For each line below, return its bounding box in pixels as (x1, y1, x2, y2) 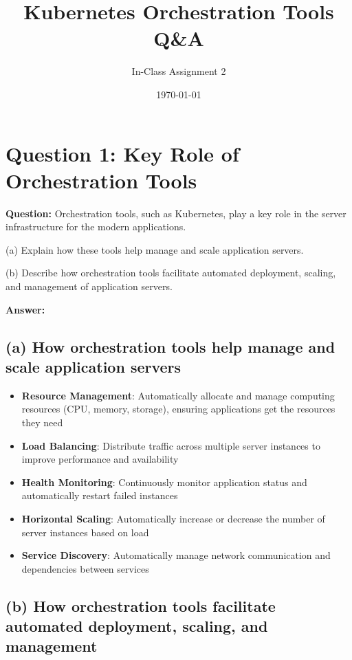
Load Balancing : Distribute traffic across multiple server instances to (21, 438, 320, 452)
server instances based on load (21, 525, 149, 539)
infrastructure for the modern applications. (5, 219, 186, 234)
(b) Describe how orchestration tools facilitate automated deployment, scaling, (5, 265, 336, 280)
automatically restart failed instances (21, 488, 178, 503)
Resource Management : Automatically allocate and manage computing (21, 388, 335, 402)
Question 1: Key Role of (5, 139, 239, 167)
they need (21, 415, 63, 429)
